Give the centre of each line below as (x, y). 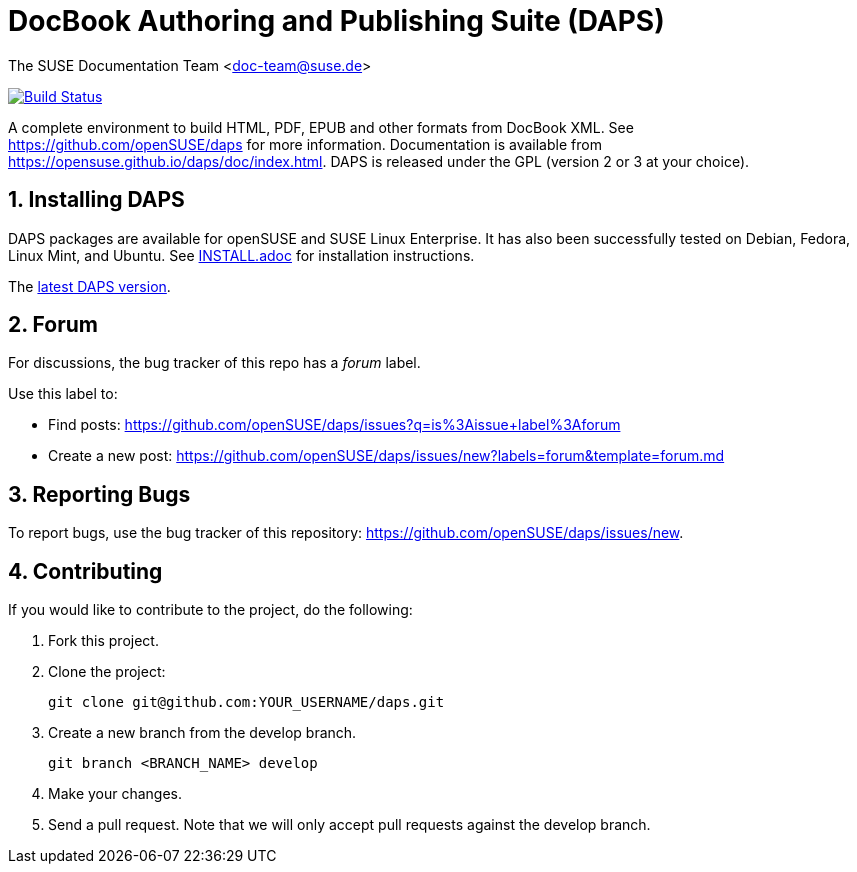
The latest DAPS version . (89, 286)
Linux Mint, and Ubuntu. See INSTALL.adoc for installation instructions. (241, 255)
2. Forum (53, 325)
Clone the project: (107, 672)
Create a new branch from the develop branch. (202, 733)
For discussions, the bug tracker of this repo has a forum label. (214, 363)
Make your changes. (115, 794)
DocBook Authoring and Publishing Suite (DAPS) (336, 21)
